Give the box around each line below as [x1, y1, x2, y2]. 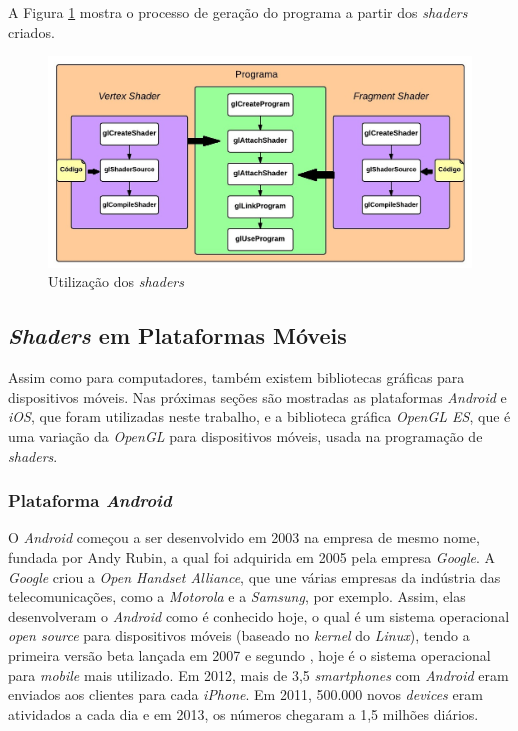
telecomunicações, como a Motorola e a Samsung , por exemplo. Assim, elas [8, 586, 466, 607]
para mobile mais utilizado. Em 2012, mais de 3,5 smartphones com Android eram [8, 664, 509, 685]
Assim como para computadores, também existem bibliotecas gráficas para [8, 367, 465, 388]
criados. [8, 21, 55, 42]
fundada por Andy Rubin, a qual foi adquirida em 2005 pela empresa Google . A [8, 546, 496, 567]
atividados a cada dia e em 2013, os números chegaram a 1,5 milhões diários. [8, 703, 479, 724]
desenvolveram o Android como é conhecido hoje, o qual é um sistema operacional [8, 605, 510, 626]
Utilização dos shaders [48, 271, 184, 292]
